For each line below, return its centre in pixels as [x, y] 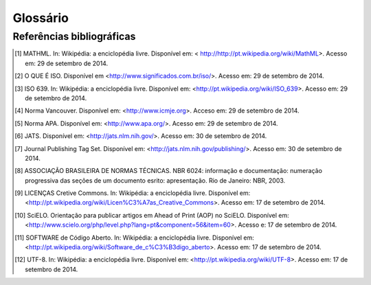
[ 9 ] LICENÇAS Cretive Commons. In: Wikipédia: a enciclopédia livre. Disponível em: [133, 193]
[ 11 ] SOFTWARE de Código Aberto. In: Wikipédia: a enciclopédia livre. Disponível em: [134, 238]
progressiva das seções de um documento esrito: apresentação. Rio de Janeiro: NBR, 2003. [155, 180]
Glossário [41, 18]
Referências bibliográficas [74, 36]
